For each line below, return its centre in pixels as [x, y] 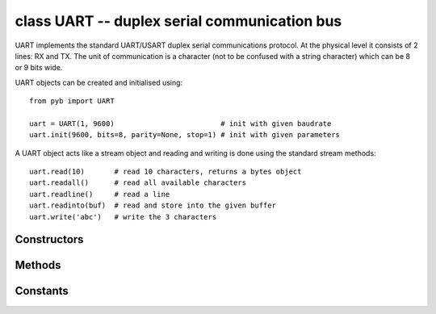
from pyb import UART [72, 101]
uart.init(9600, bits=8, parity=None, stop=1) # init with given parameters [185, 135]
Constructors [49, 239]
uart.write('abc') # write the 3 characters [123, 217]
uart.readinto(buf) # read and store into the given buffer [153, 205]
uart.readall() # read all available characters [138, 183]
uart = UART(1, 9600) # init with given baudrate [180, 124]
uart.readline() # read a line [100, 194]
